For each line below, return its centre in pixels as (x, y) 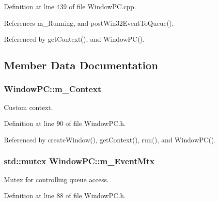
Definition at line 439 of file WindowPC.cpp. (70, 6)
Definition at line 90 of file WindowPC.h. (65, 123)
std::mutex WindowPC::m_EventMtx (79, 161)
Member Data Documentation (81, 65)
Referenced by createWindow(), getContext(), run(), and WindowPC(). (110, 139)
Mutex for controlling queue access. (56, 179)
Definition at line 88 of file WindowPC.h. (65, 195)
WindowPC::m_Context (53, 89)
